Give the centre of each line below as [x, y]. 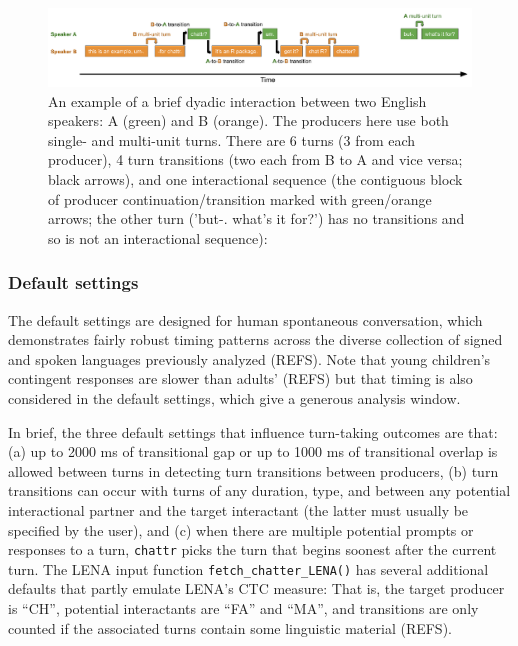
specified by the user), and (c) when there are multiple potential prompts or [241, 529]
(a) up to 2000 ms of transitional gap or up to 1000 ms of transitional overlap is [253, 451]
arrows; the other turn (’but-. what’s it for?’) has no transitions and [256, 218]
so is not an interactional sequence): [158, 237]
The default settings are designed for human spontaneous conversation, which [245, 319]
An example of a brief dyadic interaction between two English [237, 100]
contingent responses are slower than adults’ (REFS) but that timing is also [240, 378]
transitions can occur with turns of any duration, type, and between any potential [259, 490]
